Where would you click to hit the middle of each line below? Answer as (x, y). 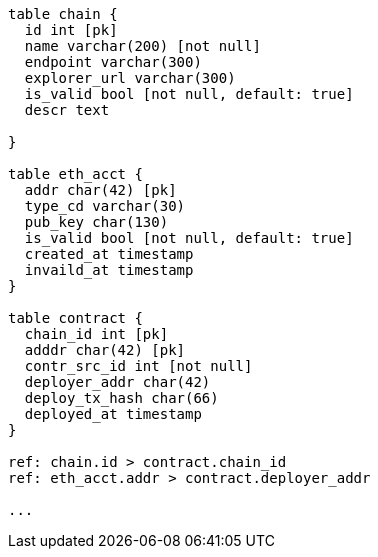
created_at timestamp (109, 254)
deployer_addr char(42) (117, 382)
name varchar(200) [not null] (142, 46)
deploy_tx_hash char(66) (121, 398)
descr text (67, 110)
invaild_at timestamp (109, 270)
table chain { (63, 14)
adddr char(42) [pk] (105, 350)
